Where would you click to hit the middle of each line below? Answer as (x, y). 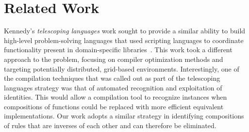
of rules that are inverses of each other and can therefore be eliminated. (110, 125)
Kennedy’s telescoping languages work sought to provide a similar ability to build (125, 31)
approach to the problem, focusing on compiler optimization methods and (114, 59)
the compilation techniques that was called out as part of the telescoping (112, 78)
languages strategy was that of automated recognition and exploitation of (113, 87)
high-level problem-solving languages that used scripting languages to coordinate (124, 40)
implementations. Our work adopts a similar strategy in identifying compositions (124, 116)
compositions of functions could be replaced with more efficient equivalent (114, 106)
